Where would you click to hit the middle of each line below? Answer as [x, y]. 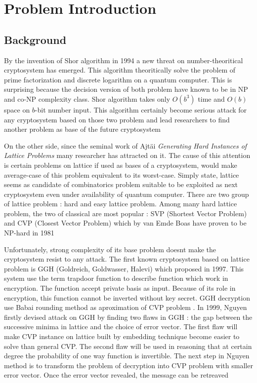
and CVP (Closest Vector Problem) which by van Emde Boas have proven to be [125, 223]
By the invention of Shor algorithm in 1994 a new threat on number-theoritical [124, 60]
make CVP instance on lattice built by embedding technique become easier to [122, 336]
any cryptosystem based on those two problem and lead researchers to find [117, 119]
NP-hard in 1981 [29, 233]
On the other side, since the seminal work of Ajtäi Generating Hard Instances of [126, 145]
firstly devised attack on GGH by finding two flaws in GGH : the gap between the [128, 317]
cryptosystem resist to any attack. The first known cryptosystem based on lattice [127, 259]
